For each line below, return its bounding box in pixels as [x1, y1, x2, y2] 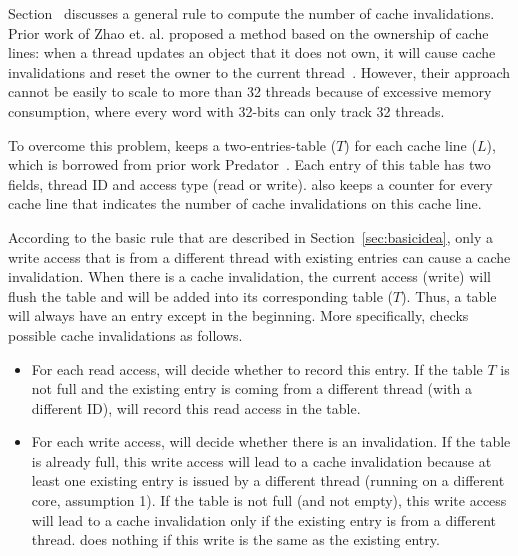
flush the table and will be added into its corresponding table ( [8, 285, 393, 306]
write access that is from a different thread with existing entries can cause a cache [8, 246, 511, 267]
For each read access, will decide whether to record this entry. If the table [31, 358, 483, 379]
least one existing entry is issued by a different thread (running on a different [31, 470, 505, 491]
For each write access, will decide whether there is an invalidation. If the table [31, 431, 511, 452]
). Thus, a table [401, 285, 497, 306]
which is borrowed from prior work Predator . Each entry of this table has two [8, 154, 491, 175]
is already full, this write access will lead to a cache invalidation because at [31, 450, 492, 471]
